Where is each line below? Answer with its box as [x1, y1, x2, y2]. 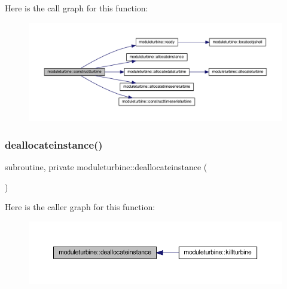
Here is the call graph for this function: [5, 2, 148, 14]
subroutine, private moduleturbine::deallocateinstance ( [5, 161, 207, 173]
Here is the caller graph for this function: [5, 201, 155, 213]
